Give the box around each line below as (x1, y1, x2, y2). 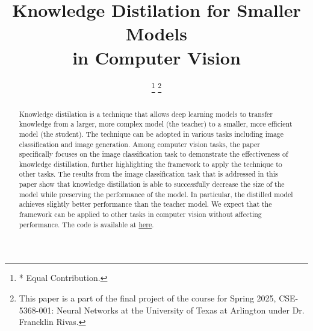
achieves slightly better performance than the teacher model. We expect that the (19, 199, 272, 209)
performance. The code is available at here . (19, 219, 154, 229)
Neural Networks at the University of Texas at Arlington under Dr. (57, 303, 305, 316)
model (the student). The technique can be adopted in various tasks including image (19, 128, 284, 139)
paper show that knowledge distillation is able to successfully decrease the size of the (19, 179, 285, 189)
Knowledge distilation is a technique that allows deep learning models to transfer (19, 109, 273, 119)
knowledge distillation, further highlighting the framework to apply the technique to (19, 159, 282, 169)
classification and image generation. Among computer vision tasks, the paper (19, 139, 260, 149)
